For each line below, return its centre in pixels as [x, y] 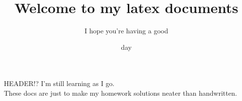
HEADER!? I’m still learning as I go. [59, 83]
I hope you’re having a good [126, 31]
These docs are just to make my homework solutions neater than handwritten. [121, 93]
